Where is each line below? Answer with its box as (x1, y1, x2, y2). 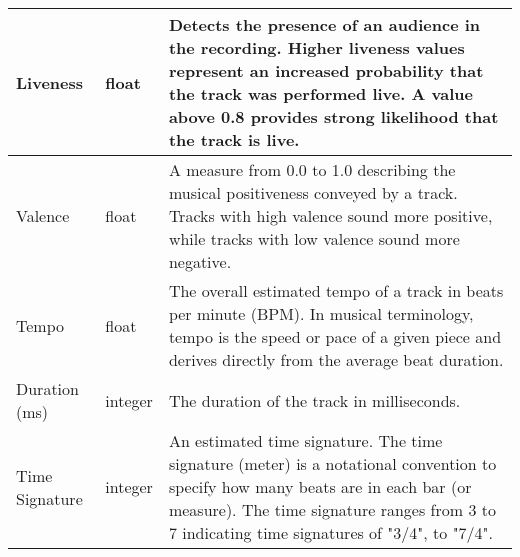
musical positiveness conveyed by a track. (168, 181, 458, 204)
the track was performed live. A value (168, 82, 473, 105)
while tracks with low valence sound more (168, 227, 460, 250)
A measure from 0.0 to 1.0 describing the (168, 158, 456, 181)
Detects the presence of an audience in (168, 13, 481, 36)
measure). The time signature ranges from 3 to (168, 498, 496, 521)
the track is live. (168, 128, 300, 151)
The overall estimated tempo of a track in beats (168, 279, 504, 302)
